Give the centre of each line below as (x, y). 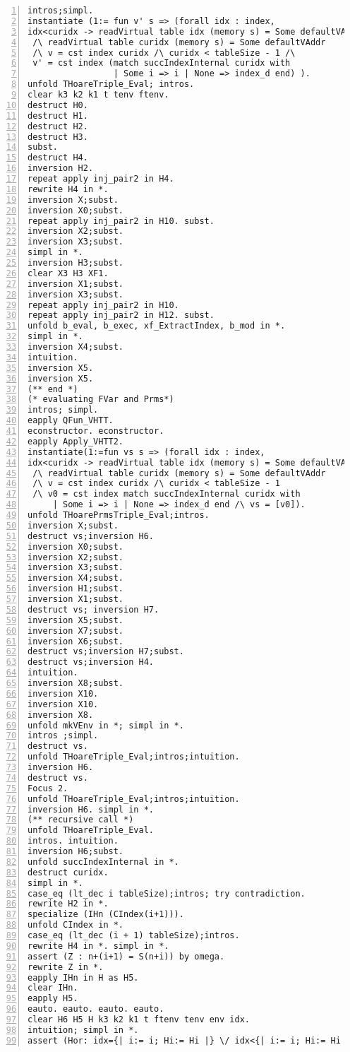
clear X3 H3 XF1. (68, 273)
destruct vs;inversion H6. (91, 536)
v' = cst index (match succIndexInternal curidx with (162, 63)
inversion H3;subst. (76, 263)
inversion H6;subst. (76, 851)
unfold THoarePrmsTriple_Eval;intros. (119, 515)
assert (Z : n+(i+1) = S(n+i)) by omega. (126, 956)
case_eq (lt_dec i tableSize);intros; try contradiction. (167, 893)
